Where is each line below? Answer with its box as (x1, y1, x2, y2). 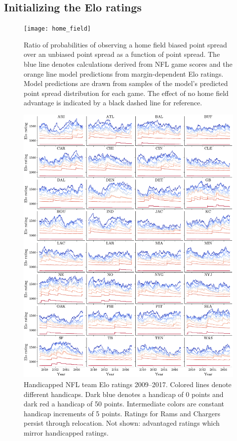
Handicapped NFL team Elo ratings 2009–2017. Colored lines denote (24, 379, 232, 390)
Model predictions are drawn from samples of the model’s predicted (24, 78, 228, 88)
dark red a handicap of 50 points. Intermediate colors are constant (24, 398, 225, 409)
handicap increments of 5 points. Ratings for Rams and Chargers (24, 408, 220, 418)
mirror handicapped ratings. (24, 428, 109, 438)
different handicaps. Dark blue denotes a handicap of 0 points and (24, 389, 224, 399)
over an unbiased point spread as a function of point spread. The (24, 49, 220, 59)
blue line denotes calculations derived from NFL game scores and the (24, 59, 233, 69)
